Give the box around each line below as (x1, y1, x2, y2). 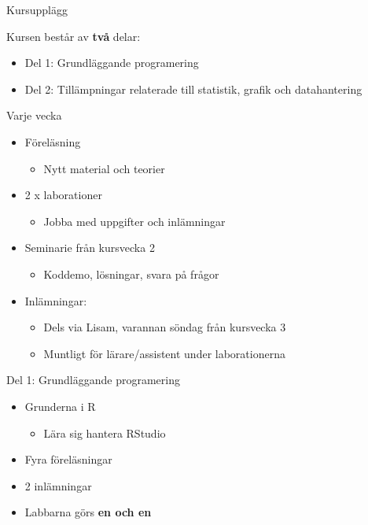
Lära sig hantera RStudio (43, 424, 166, 441)
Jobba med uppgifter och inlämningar (43, 213, 226, 229)
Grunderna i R (24, 397, 96, 414)
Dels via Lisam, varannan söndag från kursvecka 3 (43, 319, 286, 335)
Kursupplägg (6, 2, 68, 17)
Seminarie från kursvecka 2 (24, 239, 155, 256)
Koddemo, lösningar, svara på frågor (43, 265, 219, 282)
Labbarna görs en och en (24, 504, 152, 520)
